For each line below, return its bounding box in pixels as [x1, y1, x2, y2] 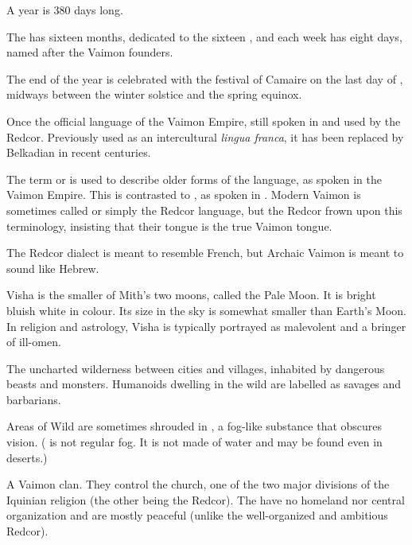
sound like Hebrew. [6, 259, 99, 276]
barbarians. [6, 391, 61, 407]
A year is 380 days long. [6, 2, 123, 18]
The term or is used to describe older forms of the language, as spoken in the [6, 170, 382, 187]
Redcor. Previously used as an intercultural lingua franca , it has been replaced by [6, 128, 404, 145]
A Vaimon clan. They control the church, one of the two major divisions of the [6, 476, 390, 492]
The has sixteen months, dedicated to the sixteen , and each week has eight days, [6, 28, 402, 45]
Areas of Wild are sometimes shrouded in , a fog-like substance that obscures [6, 418, 383, 434]
